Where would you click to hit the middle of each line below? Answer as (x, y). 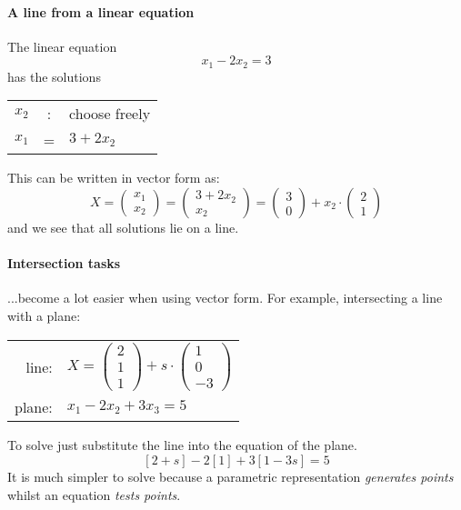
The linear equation (62, 46)
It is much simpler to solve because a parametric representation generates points (230, 476)
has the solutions (54, 76)
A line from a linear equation (101, 11)
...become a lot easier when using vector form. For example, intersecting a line (225, 298)
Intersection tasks (64, 263)
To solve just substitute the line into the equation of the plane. (182, 445)
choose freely (110, 114)
